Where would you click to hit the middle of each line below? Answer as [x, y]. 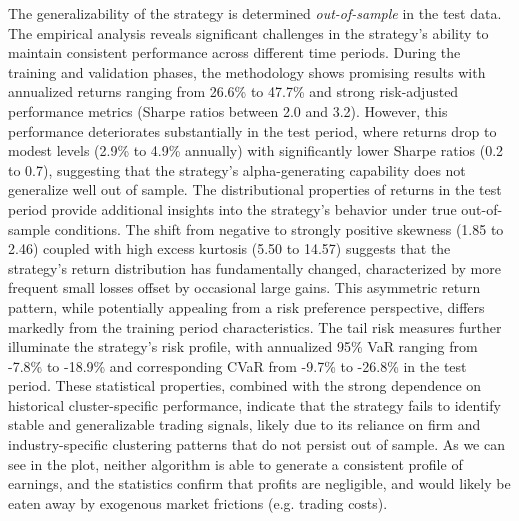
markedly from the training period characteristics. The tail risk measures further [255, 326]
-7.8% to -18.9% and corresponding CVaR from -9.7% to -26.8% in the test [237, 365]
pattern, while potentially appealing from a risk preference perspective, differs [246, 306]
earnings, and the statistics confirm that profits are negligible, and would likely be [259, 483]
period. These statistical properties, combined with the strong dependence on [245, 385]
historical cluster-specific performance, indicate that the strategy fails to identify [254, 404]
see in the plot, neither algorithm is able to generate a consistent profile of [235, 463]
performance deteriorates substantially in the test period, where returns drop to [252, 130]
